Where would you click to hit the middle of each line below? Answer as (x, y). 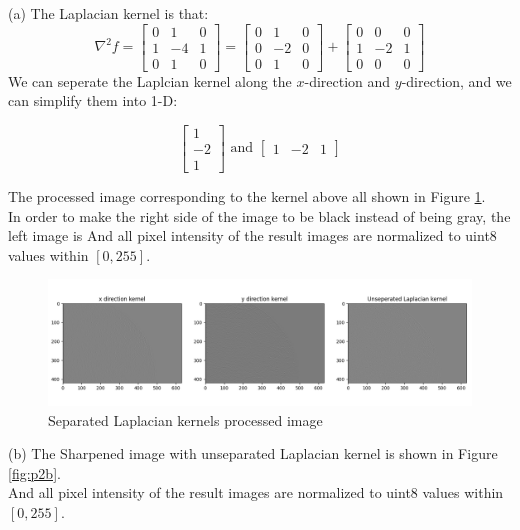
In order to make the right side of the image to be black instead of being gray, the (259, 215)
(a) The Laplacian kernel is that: (108, 13)
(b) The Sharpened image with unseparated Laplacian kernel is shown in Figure (253, 453)
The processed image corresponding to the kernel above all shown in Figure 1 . (247, 195)
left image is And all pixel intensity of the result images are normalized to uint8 (252, 235)
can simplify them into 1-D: (93, 100)
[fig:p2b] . (34, 472)
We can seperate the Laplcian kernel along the (150, 80)
